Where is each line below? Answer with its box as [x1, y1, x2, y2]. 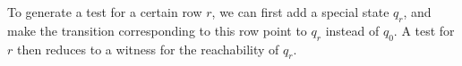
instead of [325, 21, 380, 39]
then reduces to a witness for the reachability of [16, 39, 279, 58]
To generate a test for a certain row [7, 3, 202, 21]
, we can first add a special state [211, 3, 389, 21]
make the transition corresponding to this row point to [7, 21, 307, 39]
